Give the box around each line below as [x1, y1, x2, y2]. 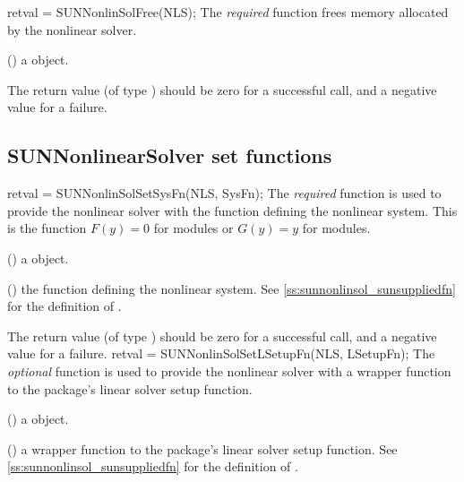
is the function [7, 219, 87, 237]
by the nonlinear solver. [7, 20, 137, 39]
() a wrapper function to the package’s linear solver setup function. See [7, 439, 398, 458]
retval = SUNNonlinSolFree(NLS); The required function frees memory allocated [7, 3, 449, 21]
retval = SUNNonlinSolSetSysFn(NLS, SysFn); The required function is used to [7, 184, 442, 202]
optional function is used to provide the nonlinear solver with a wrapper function [7, 361, 451, 380]
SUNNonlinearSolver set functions [7, 142, 332, 169]
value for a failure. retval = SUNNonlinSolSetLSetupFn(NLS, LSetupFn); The [7, 344, 435, 363]
